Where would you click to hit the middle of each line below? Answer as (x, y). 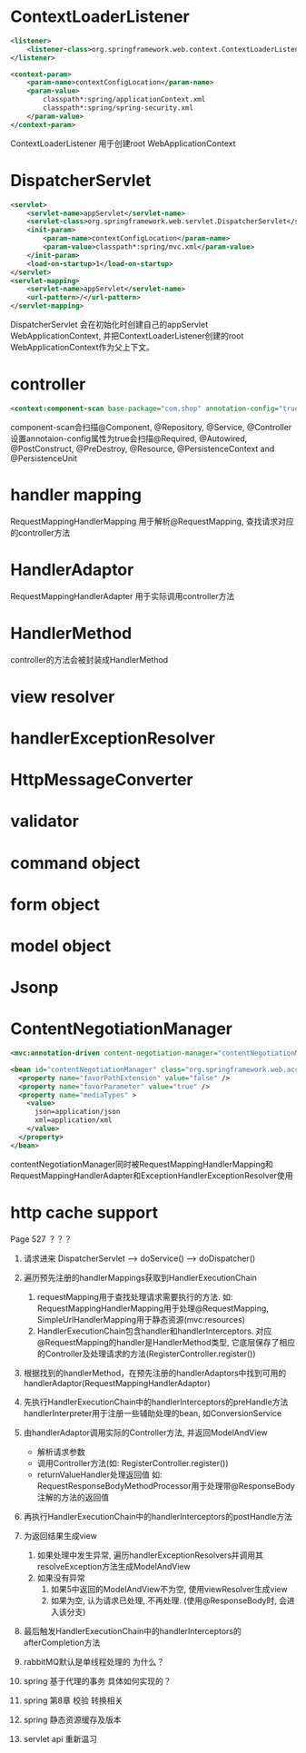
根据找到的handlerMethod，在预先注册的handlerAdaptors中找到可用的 (155, 1373)
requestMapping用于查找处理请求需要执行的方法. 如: (135, 1296)
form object (55, 904)
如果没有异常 (61, 1578)
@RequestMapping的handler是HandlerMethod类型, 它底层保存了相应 (166, 1342)
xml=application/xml (73, 1120)
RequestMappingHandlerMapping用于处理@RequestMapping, (153, 1308)
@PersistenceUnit (44, 458)
